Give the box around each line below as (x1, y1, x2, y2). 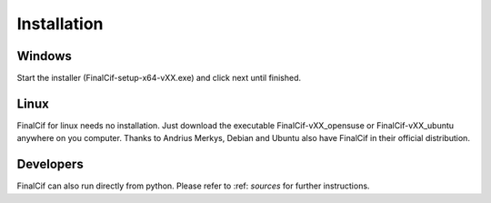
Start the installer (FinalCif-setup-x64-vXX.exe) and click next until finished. (16, 73, 302, 84)
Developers (16, 157, 84, 172)
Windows (16, 48, 72, 64)
